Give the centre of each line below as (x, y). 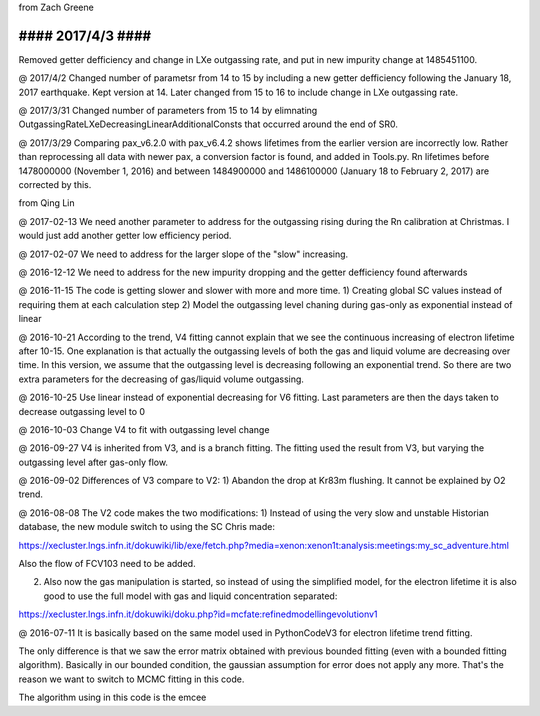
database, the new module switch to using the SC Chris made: (146, 527)
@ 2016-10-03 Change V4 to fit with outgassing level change (144, 429)
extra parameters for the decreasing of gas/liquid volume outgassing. (161, 379)
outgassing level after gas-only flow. (93, 462)
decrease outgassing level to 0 (81, 411)
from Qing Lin (46, 203)
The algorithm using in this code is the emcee (112, 697)
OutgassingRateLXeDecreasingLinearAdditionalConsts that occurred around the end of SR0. (208, 124)
